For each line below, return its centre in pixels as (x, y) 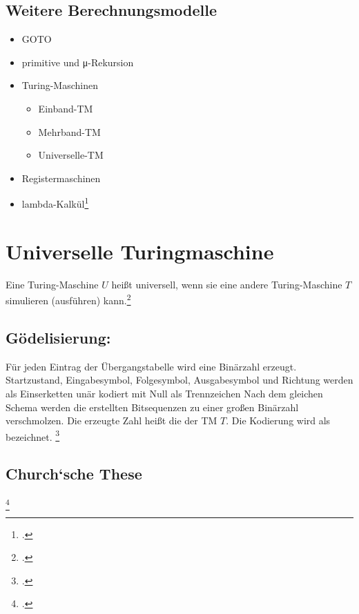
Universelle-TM (71, 155)
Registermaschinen (61, 178)
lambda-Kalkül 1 (55, 203)
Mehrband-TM (69, 131)
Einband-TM (66, 108)
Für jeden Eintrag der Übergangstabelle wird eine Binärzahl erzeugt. (151, 366)
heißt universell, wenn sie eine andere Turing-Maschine (227, 284)
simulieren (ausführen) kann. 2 (68, 299)
